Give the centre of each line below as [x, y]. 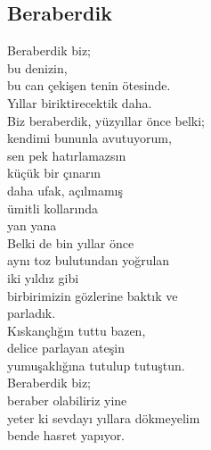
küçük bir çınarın [54, 173]
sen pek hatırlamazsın [67, 155]
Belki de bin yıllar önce [71, 242]
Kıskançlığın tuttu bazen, [77, 330]
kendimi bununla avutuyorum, [89, 138]
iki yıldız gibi [43, 277]
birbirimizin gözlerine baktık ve [93, 295]
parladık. [32, 313]
